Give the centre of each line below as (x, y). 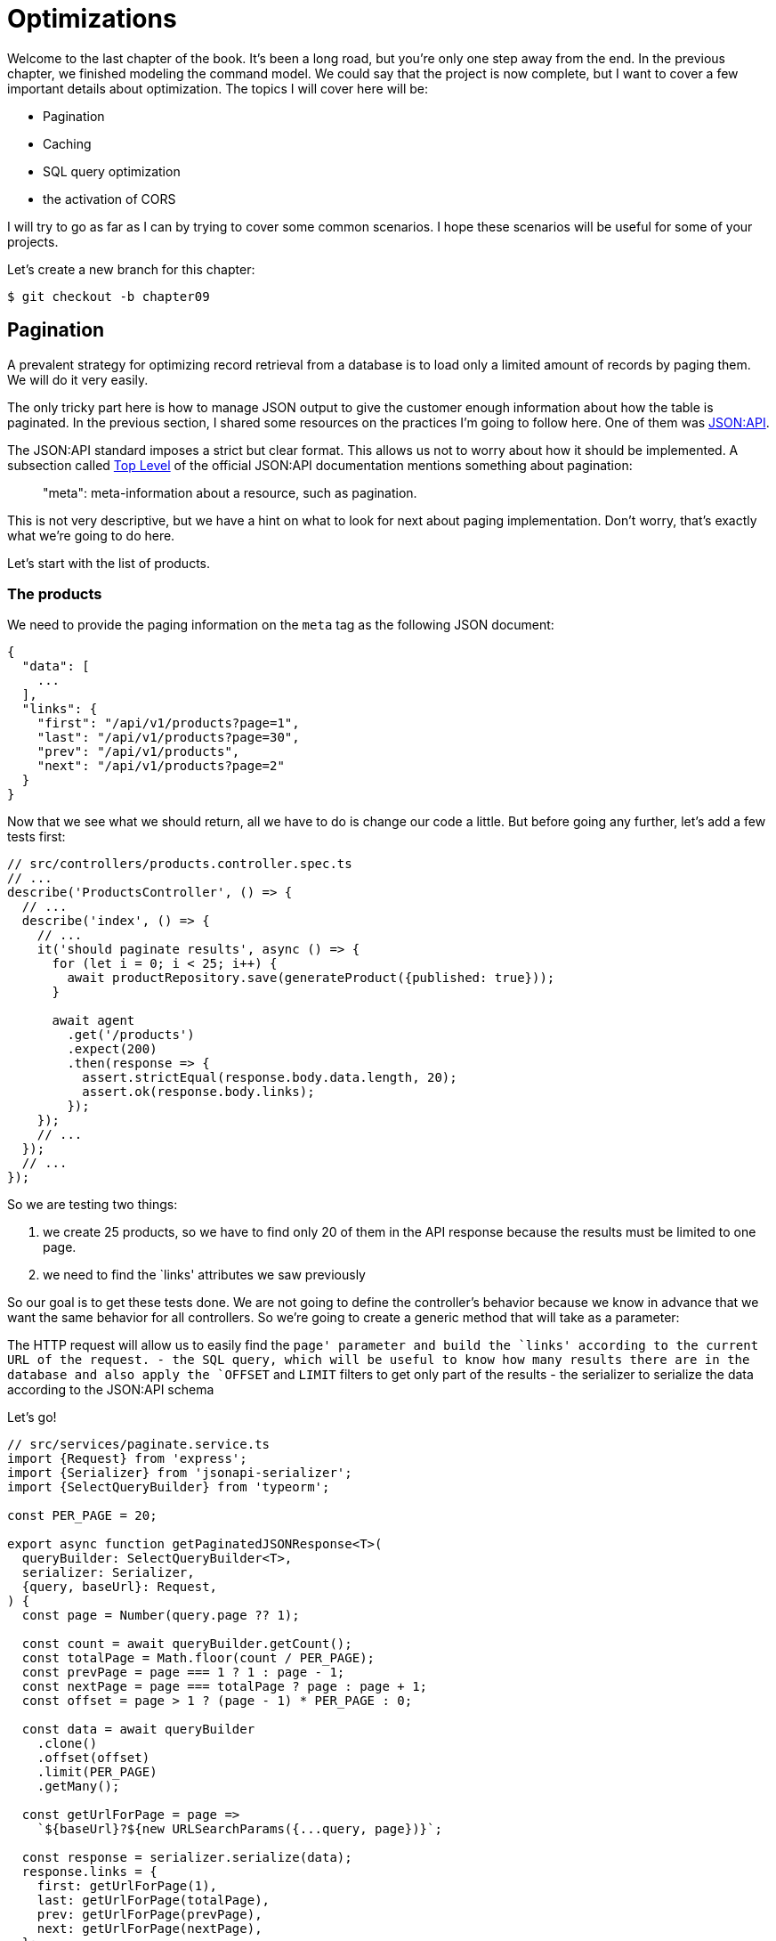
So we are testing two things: (93, 1205)
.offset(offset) (93, 1758)
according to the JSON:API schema (111, 1390)
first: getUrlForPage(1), (127, 1886)
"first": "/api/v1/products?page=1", (168, 723)
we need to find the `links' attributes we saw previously (204, 1275)
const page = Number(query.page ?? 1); (161, 1616)
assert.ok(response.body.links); (198, 1092)
